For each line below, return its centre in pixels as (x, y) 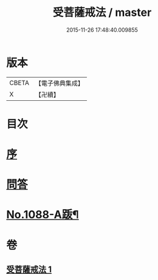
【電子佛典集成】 (59, 83)
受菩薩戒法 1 (29, 270)
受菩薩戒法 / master (102, 13)
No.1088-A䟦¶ (43, 215)
